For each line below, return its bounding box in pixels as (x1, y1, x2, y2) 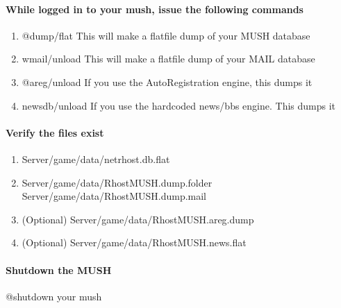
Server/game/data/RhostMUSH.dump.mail (22, 189, 207, 203)
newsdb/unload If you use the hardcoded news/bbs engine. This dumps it (22, 98, 336, 112)
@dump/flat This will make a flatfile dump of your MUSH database (22, 28, 310, 42)
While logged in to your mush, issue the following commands (6, 1, 303, 16)
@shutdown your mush (6, 289, 102, 303)
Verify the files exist (6, 125, 104, 139)
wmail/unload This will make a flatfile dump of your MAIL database (22, 51, 315, 66)
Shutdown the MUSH (6, 262, 112, 277)
